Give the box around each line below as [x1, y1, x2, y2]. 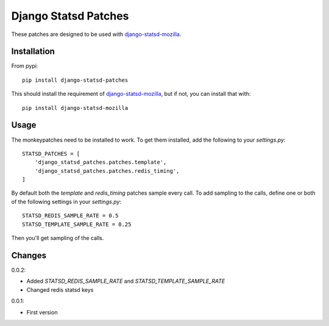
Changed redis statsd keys [26, 286, 94, 293]
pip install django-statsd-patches [22, 76, 129, 84]
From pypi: [11, 62, 38, 70]
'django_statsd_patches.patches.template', [34, 159, 167, 166]
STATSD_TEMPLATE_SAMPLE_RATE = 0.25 [22, 220, 132, 228]
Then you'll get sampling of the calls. [11, 234, 104, 242]
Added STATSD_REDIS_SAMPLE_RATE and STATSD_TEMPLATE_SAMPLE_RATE [26, 278, 225, 285]
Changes [11, 250, 47, 261]
